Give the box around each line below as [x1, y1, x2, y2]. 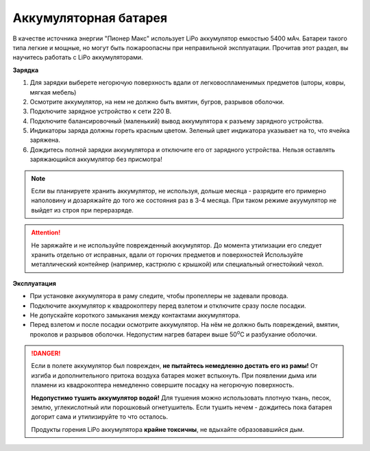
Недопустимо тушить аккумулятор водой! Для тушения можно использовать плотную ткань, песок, [31, 393, 332, 402]
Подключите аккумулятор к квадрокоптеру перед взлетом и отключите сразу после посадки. [29, 302, 306, 310]
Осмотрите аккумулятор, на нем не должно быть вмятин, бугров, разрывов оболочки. [29, 97, 284, 106]
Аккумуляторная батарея [12, 10, 168, 25]
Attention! [31, 228, 61, 236]
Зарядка [12, 66, 39, 74]
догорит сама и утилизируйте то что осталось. [31, 413, 168, 421]
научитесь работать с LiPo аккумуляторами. [12, 53, 143, 62]
